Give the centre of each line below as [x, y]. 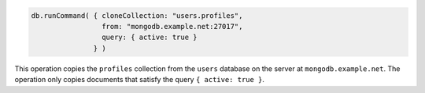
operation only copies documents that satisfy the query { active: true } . [140, 80]
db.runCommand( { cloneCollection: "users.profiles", [137, 15]
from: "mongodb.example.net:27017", [172, 26]
